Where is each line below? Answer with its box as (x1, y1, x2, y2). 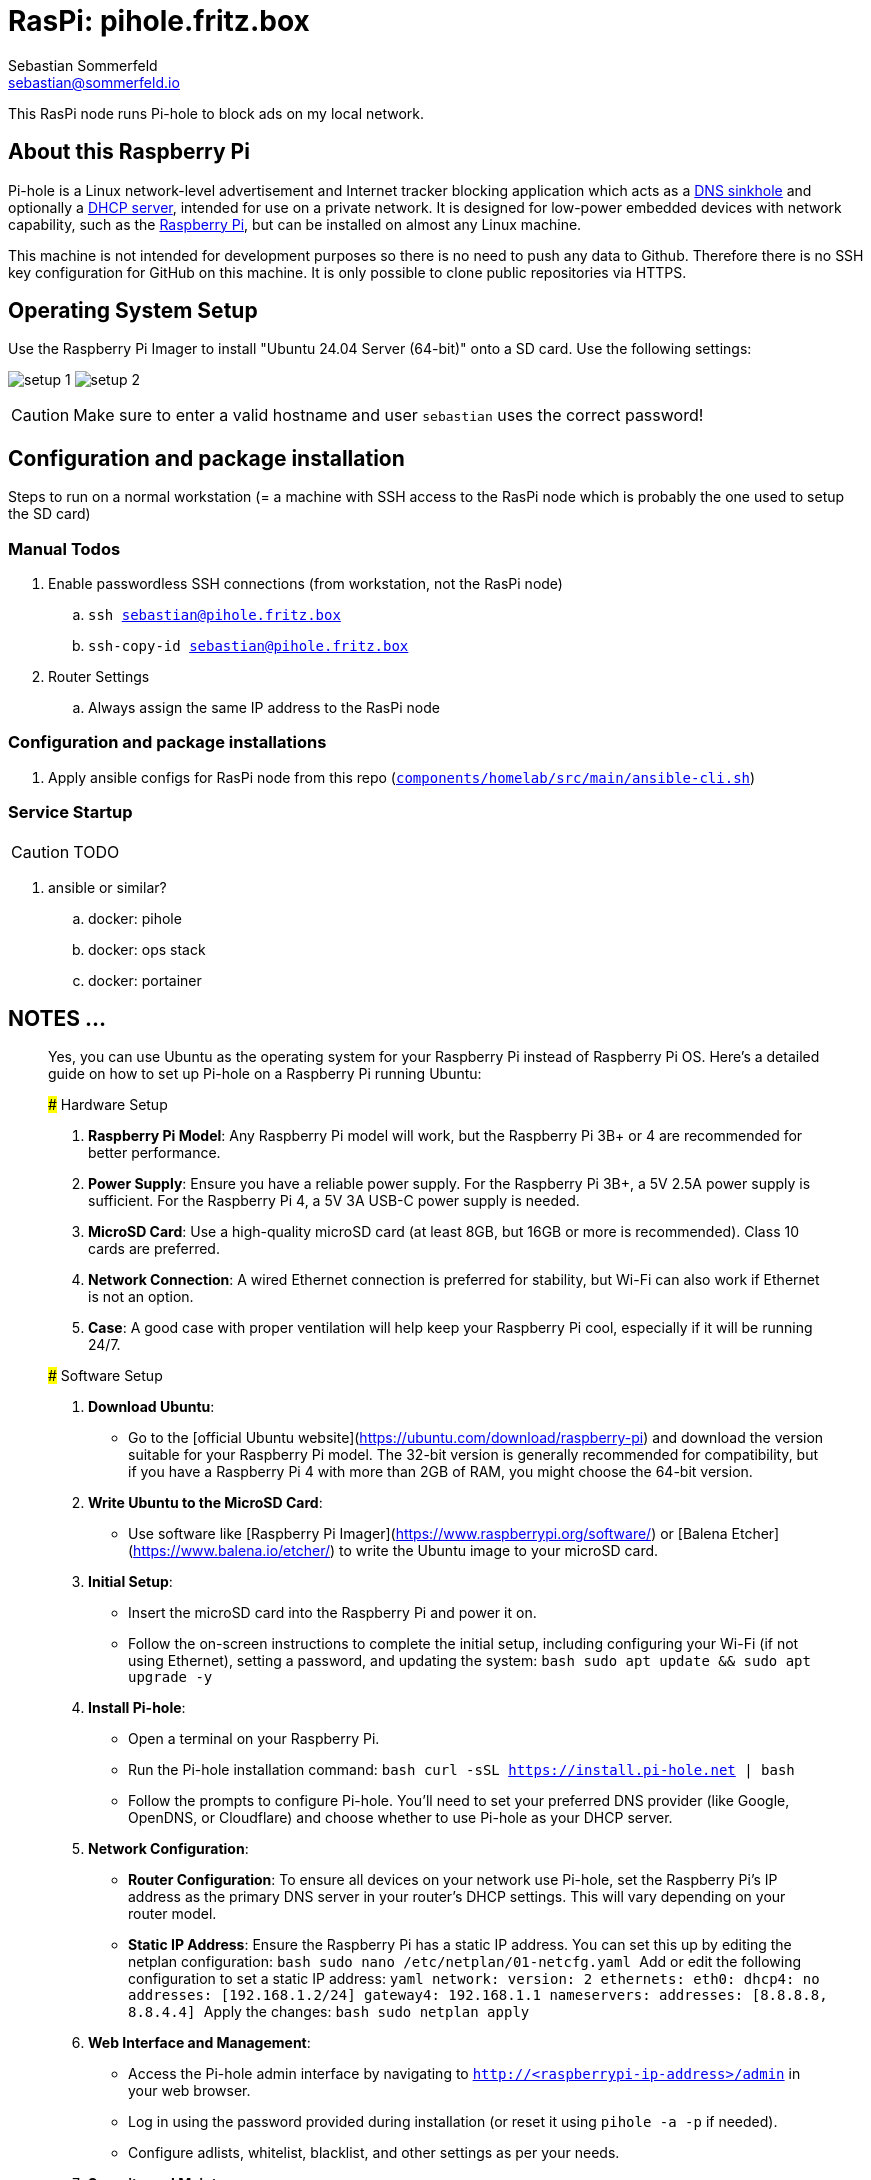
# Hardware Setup (48, 1096, 168, 1114)
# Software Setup (48, 1367, 163, 1385)
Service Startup (8, 802, 133, 823)
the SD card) (8, 505, 91, 523)
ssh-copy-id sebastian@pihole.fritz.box (88, 638, 409, 655)
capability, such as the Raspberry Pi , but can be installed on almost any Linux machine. (8, 215, 582, 233)
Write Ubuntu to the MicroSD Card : (88, 1494, 323, 1512)
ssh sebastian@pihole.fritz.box (88, 607, 341, 624)
